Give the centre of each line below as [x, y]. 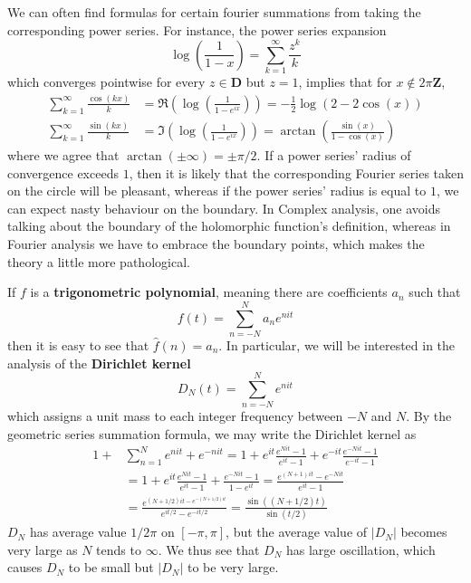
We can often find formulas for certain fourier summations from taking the [214, 12]
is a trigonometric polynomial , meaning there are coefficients [209, 292]
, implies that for [345, 82]
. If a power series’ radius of [334, 155]
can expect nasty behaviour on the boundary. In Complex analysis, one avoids [224, 208]
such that [435, 292]
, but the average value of [297, 532]
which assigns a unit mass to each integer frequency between [175, 416]
